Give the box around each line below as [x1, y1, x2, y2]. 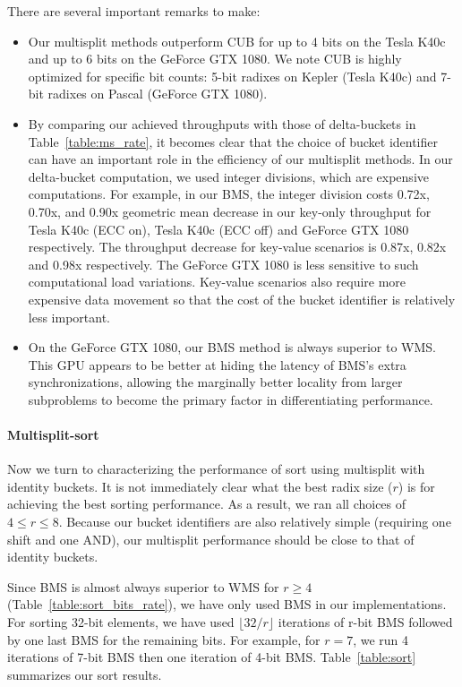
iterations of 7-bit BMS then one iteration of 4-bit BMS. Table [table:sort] [7, 648, 416, 666]
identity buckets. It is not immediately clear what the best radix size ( [7, 477, 393, 495]
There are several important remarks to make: [7, 2, 261, 20]
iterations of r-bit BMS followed [278, 613, 453, 631]
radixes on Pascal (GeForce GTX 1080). [47, 84, 268, 103]
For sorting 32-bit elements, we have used [7, 613, 235, 631]
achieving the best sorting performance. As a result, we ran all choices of [7, 494, 406, 513]
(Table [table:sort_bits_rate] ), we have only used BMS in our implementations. [7, 595, 447, 614]
